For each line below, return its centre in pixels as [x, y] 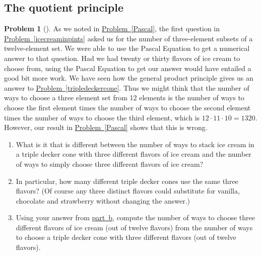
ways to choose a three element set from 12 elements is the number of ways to [124, 98]
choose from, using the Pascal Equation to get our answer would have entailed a [128, 68]
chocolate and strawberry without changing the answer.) [103, 200]
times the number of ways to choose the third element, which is [102, 117]
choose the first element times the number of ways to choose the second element [127, 107]
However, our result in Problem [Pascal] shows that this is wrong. [106, 127]
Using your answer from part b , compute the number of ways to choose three [135, 217]
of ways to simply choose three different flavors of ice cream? [110, 164]
